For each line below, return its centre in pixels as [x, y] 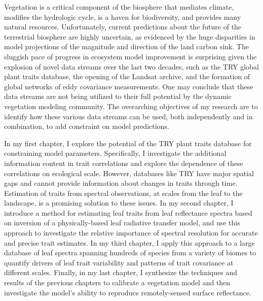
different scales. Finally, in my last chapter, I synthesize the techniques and [121, 272]
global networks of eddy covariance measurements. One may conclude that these [129, 86]
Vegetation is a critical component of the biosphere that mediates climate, [119, 7]
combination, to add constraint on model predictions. [87, 126]
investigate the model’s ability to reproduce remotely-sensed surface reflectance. [128, 292]
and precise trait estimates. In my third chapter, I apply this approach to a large [129, 242]
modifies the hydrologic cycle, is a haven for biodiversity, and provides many [123, 16]
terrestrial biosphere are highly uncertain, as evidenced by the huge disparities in [130, 36]
